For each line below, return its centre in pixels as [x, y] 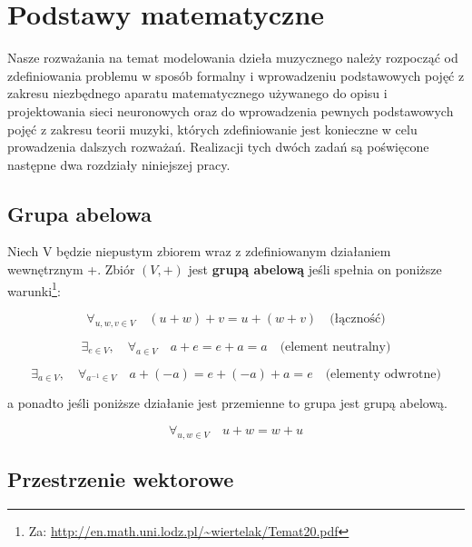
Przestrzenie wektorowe [121, 479]
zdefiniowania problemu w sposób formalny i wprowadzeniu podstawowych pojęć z [236, 75]
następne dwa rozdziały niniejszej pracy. [119, 164]
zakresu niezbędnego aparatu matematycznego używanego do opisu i [197, 93]
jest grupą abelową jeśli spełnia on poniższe [315, 269]
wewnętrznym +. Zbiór [71, 269]
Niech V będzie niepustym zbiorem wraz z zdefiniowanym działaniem [199, 251]
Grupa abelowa [80, 213]
